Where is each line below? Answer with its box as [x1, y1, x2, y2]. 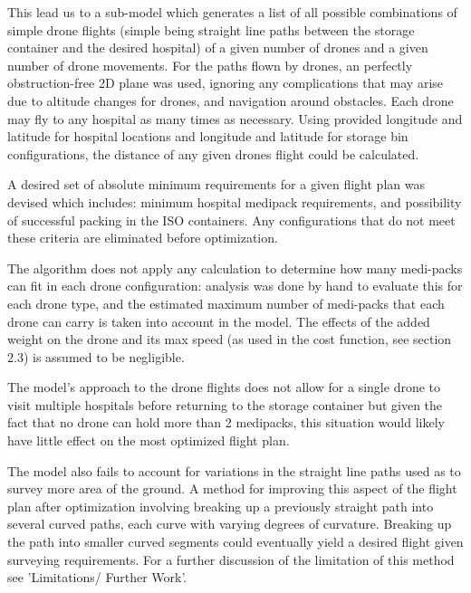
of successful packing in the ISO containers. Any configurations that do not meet [7, 210, 456, 229]
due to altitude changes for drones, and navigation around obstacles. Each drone [7, 91, 454, 110]
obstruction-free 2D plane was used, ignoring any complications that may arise [7, 73, 444, 92]
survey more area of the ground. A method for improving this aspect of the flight [7, 479, 457, 498]
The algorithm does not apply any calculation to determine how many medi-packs [7, 258, 463, 277]
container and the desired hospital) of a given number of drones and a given [7, 38, 428, 57]
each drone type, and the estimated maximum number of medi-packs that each [7, 293, 445, 312]
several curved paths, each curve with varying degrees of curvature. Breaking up [7, 514, 452, 533]
